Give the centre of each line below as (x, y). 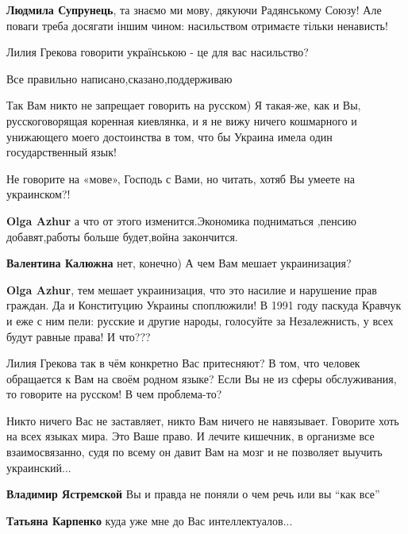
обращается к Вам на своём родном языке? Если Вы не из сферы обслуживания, (202, 378)
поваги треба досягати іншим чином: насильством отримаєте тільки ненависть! (197, 25)
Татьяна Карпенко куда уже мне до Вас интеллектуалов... (150, 520)
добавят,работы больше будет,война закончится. (122, 236)
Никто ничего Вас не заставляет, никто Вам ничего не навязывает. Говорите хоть (203, 420)
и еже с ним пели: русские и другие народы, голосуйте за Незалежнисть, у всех (200, 320)
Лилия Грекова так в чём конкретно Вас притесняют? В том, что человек (183, 363)
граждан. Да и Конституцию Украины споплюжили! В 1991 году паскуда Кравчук (204, 305)
